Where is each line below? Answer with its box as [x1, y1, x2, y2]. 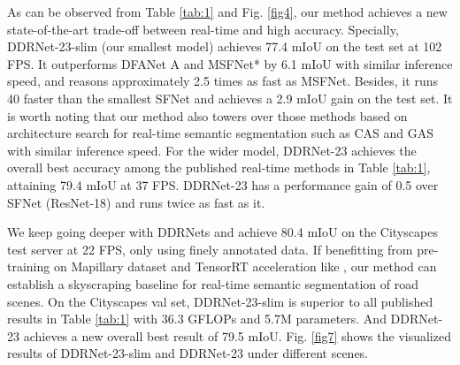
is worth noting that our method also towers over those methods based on [7, 106, 408, 125]
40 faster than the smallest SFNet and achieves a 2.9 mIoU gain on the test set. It [7, 88, 453, 107]
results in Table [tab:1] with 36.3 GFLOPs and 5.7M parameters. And [7, 309, 387, 328]
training [7, 257, 50, 276]
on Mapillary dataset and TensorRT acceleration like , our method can [53, 257, 437, 276]
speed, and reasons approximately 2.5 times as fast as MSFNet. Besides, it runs [7, 72, 438, 90]
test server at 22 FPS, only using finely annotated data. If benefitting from [7, 240, 413, 258]
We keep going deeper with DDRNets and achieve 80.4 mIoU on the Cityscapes [7, 223, 438, 241]
